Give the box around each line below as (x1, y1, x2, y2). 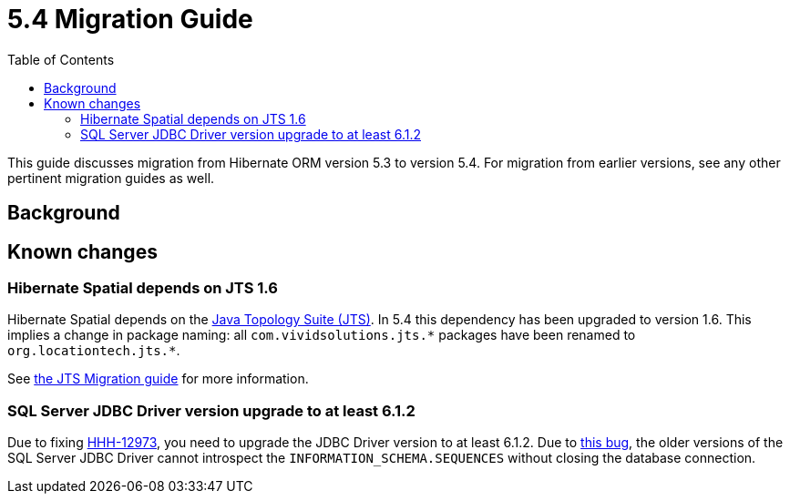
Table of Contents (7, 51, 115, 67)
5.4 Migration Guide (7, 4, 253, 35)
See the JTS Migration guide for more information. (7, 371, 309, 387)
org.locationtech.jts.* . (7, 343, 180, 359)
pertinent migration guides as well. (7, 169, 215, 186)
